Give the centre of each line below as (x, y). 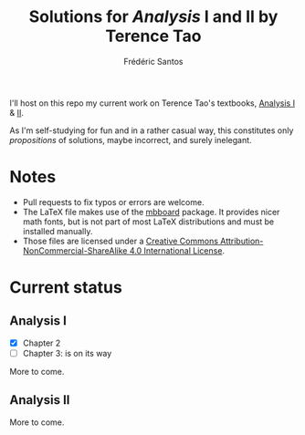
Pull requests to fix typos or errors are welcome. (113, 202)
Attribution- (242, 241)
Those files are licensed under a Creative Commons (121, 241)
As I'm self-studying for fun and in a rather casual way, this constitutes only (152, 130)
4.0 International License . (177, 250)
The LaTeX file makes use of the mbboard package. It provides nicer (151, 212)
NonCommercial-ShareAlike (75, 250)
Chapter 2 (42, 343)
